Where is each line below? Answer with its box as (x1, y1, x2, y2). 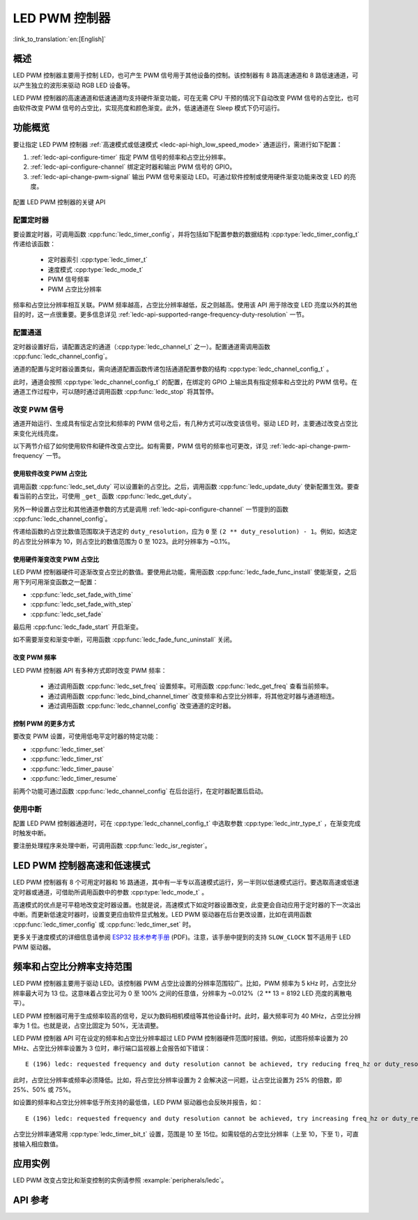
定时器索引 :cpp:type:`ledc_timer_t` (47, 255, 148, 264)
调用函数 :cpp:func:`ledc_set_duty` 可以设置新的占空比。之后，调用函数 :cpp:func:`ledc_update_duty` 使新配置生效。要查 (13, 482, 359, 491)
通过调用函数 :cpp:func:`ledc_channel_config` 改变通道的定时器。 (47, 701, 235, 710)
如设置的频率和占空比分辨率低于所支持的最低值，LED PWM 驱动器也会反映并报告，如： (13, 1098, 263, 1106)
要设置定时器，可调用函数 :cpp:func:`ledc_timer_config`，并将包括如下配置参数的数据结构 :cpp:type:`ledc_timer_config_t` (13, 230, 360, 238)
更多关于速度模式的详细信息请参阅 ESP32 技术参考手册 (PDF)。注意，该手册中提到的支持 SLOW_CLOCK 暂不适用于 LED (13, 933, 351, 941)
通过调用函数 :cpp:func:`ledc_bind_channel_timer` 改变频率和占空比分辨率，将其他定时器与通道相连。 (47, 692, 339, 700)
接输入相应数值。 (13, 1140, 62, 1148)
